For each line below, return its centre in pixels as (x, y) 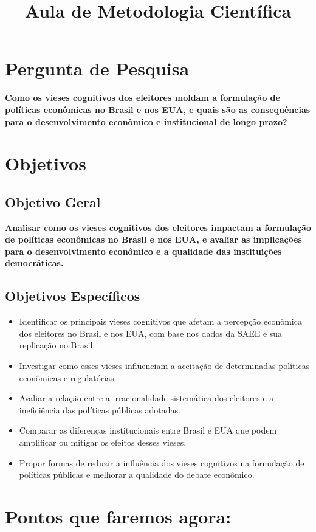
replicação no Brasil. (57, 345)
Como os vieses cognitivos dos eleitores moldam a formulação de (143, 98)
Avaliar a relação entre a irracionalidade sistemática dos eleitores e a (146, 398)
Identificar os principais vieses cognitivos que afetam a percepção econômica (160, 321)
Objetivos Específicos (73, 296)
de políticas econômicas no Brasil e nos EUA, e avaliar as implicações (153, 239)
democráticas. (34, 263)
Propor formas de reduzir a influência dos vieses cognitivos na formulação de (162, 462)
